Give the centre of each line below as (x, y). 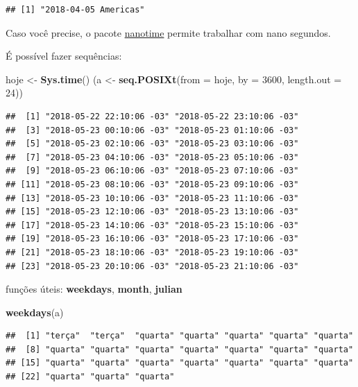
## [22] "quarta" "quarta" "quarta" (90, 377)
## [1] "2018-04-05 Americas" (75, 10)
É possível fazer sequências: (64, 56)
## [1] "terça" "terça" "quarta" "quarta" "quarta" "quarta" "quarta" (180, 336)
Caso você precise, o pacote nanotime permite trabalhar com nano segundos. (168, 32)
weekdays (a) (35, 312)
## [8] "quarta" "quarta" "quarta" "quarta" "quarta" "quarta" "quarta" (180, 349)
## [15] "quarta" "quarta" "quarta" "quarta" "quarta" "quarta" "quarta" (180, 363)
